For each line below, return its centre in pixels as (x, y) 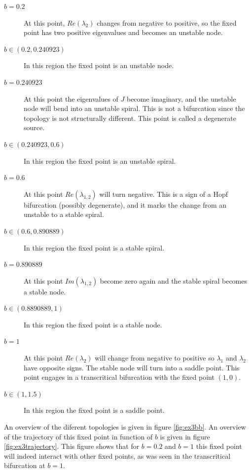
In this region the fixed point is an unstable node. (99, 65)
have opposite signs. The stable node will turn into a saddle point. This (132, 367)
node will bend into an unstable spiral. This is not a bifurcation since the (134, 108)
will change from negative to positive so (155, 358)
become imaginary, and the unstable (181, 98)
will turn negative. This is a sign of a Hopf (163, 194)
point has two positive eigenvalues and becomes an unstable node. (123, 32)
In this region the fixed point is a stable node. (93, 324)
